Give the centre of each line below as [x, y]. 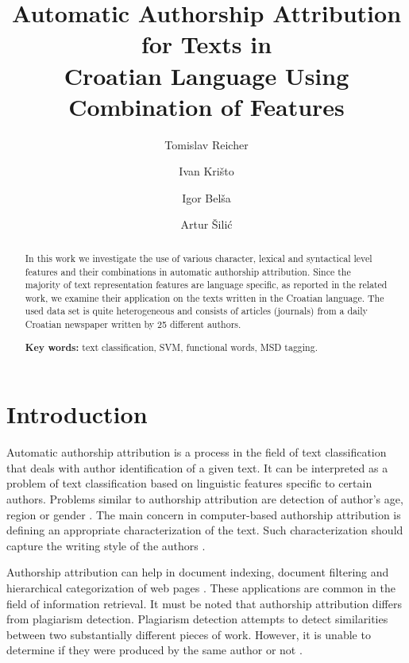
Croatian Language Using [206, 75]
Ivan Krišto [206, 171]
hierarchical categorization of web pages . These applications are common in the [201, 588]
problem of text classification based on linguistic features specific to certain [189, 483]
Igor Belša [206, 197]
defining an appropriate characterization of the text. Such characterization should [205, 530]
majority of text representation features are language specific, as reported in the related [206, 285]
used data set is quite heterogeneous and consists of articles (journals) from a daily [196, 311]
